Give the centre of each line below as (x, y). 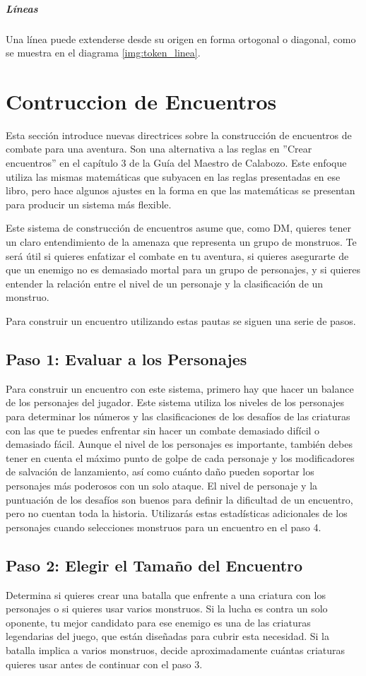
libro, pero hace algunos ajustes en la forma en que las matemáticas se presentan (181, 190)
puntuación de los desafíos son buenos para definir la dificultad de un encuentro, (179, 499)
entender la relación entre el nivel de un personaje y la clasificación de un (165, 283)
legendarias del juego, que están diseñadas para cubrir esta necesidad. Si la (167, 636)
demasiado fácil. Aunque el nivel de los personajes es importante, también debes (179, 444)
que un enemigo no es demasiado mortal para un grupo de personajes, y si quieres (183, 269)
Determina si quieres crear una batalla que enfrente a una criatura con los (166, 594)
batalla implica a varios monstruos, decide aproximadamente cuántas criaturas (176, 650)
